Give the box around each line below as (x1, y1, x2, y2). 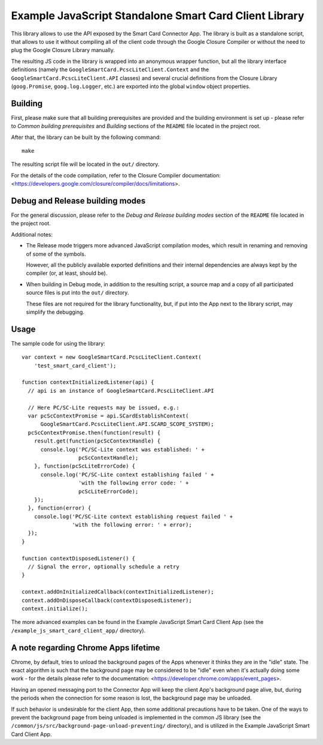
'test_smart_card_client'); (33, 362, 117, 369)
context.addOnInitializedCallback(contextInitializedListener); (22, 589, 215, 595)
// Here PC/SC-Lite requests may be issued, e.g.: (28, 404, 179, 411)
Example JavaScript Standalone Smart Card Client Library (11, 9, 304, 22)
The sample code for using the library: (11, 340, 106, 347)
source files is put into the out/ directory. (26, 289, 129, 296)
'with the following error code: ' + (78, 480, 189, 486)
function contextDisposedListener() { (22, 555, 136, 562)
